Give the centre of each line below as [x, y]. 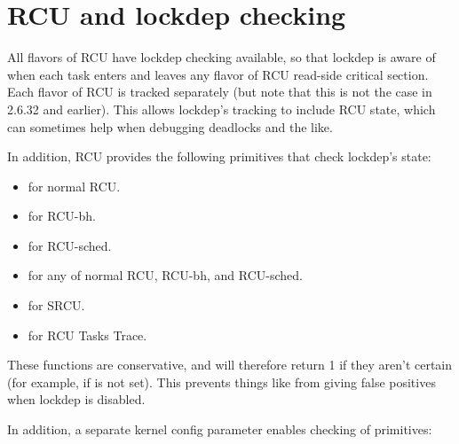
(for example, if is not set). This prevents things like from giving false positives [222, 382]
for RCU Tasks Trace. [87, 335]
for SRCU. [56, 305]
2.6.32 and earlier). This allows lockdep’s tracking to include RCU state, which [222, 109]
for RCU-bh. [62, 216]
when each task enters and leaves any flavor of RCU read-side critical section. [218, 74]
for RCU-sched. [70, 245]
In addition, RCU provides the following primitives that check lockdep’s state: [219, 156]
